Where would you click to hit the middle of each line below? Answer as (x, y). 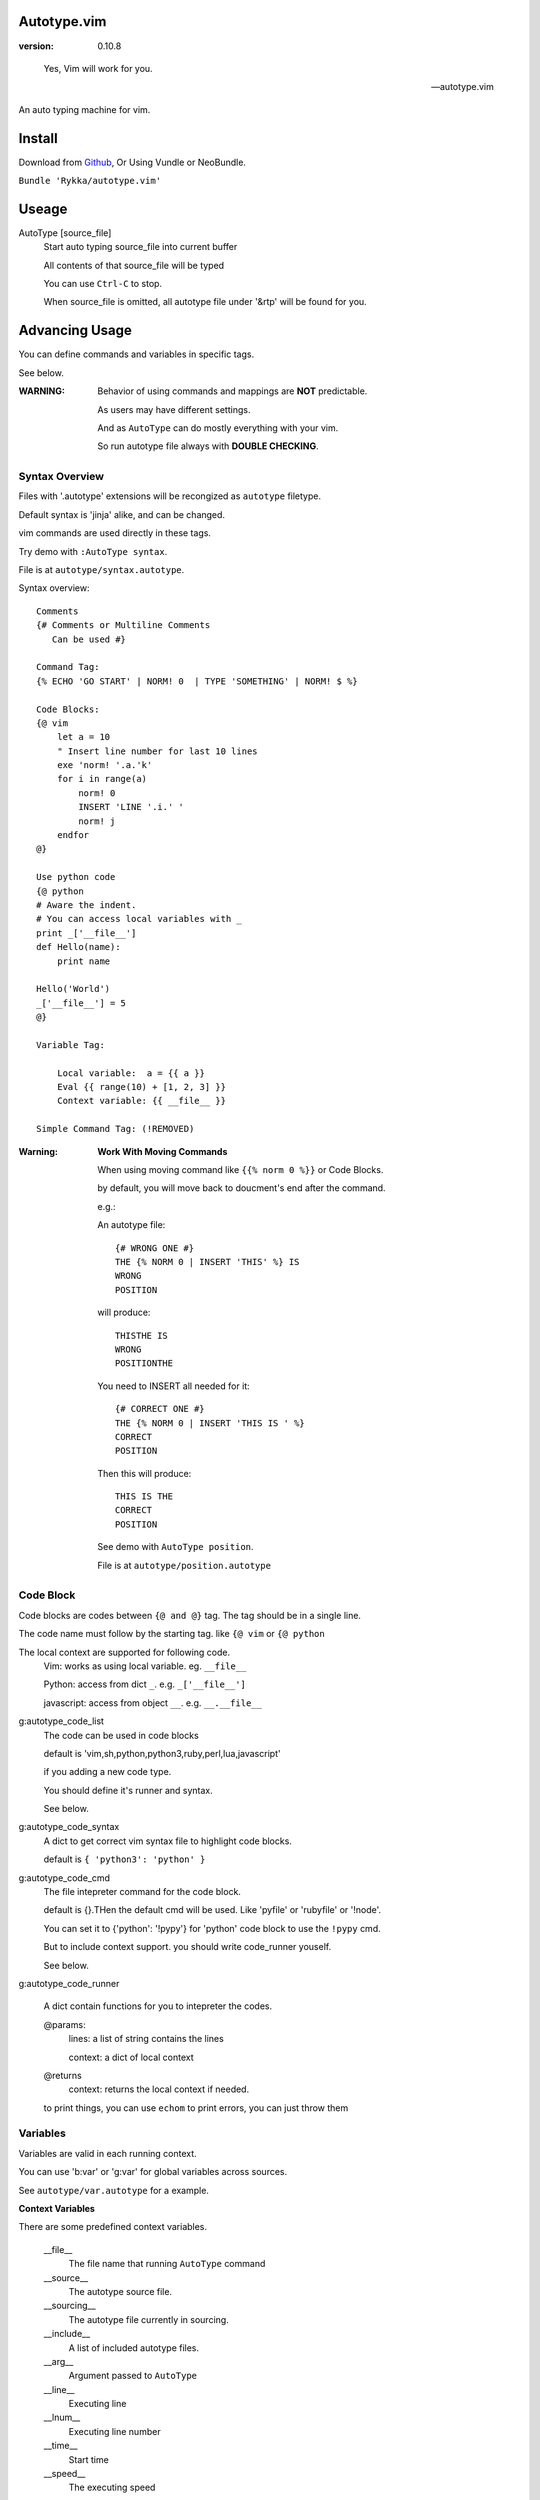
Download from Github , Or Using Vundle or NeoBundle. (132, 162)
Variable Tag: (70, 1044)
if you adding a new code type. (107, 1772)
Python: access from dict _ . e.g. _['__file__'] (145, 1684)
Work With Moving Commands (162, 1151)
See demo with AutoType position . (175, 1547)
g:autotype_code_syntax (69, 1827)
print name (83, 961)
